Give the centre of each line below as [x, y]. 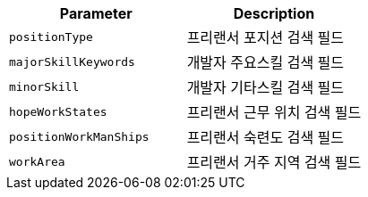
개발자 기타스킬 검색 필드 [265, 87]
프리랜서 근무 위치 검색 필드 [274, 112]
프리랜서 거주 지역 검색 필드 [274, 162]
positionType [51, 37]
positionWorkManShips [79, 136]
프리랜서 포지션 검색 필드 [265, 37]
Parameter [96, 13]
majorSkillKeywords [72, 62]
